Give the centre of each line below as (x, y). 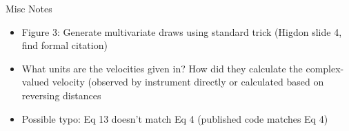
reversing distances (61, 95)
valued (36, 82)
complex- (325, 68)
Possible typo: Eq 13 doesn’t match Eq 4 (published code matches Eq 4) (175, 118)
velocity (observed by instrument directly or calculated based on (188, 82)
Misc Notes (29, 8)
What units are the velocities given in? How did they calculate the (162, 68)
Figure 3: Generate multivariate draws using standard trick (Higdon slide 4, (182, 31)
